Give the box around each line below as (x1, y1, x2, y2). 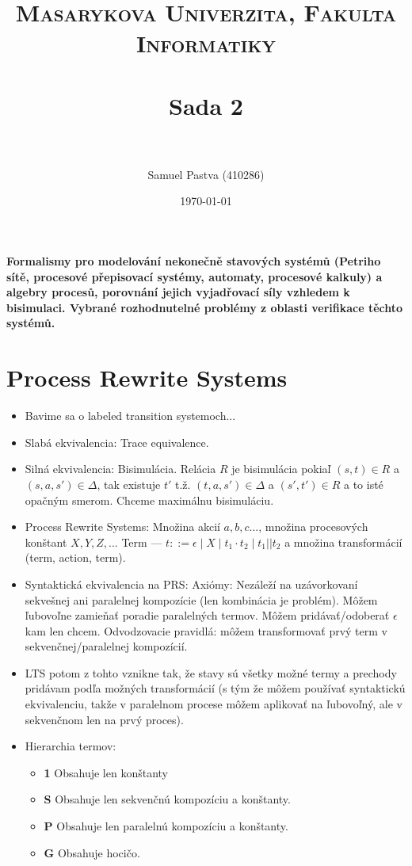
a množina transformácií (284, 533, 402, 550)
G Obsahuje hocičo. (44, 844, 140, 860)
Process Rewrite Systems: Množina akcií (25, 518, 220, 535)
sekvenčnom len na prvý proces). (25, 711, 184, 727)
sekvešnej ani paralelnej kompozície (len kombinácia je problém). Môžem (25, 591, 378, 608)
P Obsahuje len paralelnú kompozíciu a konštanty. (44, 818, 288, 834)
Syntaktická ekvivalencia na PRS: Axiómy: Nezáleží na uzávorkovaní (25, 575, 358, 592)
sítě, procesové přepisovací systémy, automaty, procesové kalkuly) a (6, 268, 383, 284)
